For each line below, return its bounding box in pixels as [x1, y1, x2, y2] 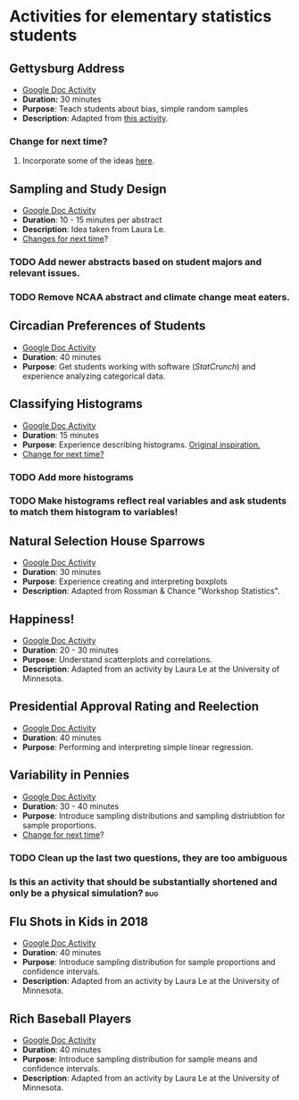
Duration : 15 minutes [21, 429, 100, 440]
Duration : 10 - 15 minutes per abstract [21, 214, 162, 225]
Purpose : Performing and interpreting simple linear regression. [21, 741, 253, 752]
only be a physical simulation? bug [9, 887, 159, 899]
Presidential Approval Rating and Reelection [9, 699, 260, 714]
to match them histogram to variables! [9, 506, 179, 519]
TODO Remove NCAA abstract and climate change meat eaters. [9, 290, 290, 303]
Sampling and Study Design [9, 181, 167, 196]
